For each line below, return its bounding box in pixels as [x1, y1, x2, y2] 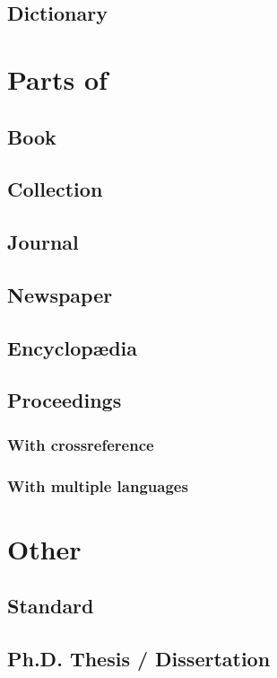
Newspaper [7, 280, 113, 308]
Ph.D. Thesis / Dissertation [7, 645, 271, 673]
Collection [7, 175, 103, 203]
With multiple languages [7, 474, 188, 497]
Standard [7, 592, 94, 620]
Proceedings [7, 386, 122, 414]
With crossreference [7, 433, 154, 455]
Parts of [7, 60, 108, 97]
